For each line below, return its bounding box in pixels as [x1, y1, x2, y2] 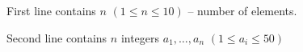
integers [120, 29, 160, 46]
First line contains [6, 2, 96, 18]
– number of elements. [187, 2, 297, 18]
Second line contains [6, 29, 107, 46]
